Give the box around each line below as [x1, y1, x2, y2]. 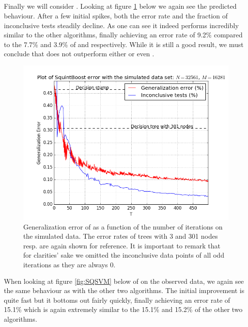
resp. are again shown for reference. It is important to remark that [23, 240, 220, 250]
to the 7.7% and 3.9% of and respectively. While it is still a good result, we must [4, 39, 244, 49]
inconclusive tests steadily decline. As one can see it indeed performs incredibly [4, 20, 239, 30]
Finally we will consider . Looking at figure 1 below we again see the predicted [4, 1, 237, 11]
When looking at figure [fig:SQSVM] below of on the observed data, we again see [4, 276, 244, 286]
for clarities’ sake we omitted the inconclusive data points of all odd [23, 250, 224, 260]
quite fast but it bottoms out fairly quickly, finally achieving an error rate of [4, 294, 231, 305]
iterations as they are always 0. [23, 259, 116, 269]
